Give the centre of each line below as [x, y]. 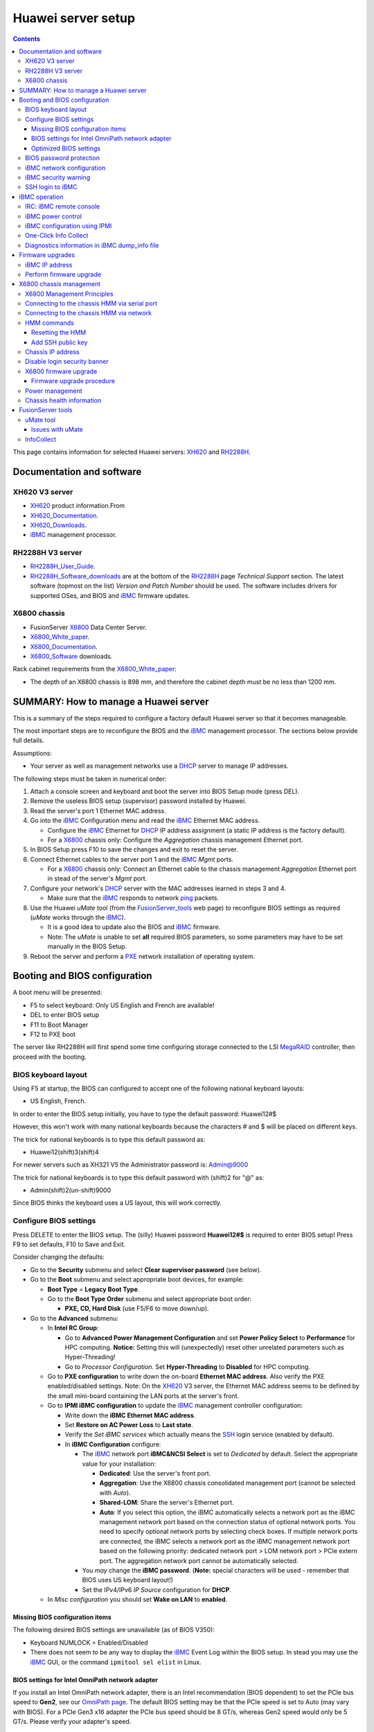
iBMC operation [41, 197]
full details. [28, 741]
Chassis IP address [52, 352]
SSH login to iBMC [51, 187]
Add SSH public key [60, 342]
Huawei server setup [74, 18]
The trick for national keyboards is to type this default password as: [109, 1139]
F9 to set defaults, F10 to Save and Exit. [69, 1244]
